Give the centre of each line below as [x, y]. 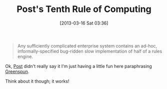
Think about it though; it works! [37, 81]
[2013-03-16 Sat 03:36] [84, 23]
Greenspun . [17, 71]
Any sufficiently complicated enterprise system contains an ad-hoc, [87, 45]
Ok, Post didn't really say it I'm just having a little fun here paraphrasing [79, 66]
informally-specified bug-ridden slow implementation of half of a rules [90, 51]
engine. [25, 56]
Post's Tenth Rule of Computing [84, 9]
